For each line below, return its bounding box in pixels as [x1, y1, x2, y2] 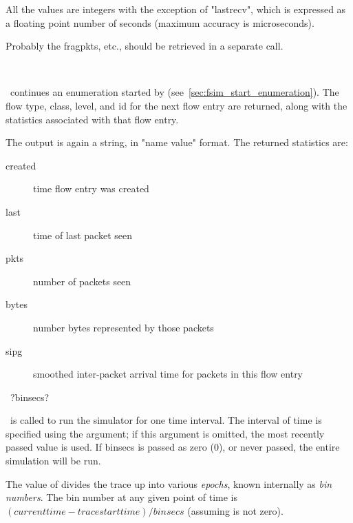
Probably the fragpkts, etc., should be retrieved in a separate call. [6, 39, 284, 53]
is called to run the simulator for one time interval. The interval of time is [10, 413, 322, 427]
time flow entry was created [33, 181, 149, 196]
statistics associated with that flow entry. [6, 112, 179, 126]
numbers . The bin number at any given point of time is [6, 490, 237, 504]
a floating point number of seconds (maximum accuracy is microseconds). [6, 15, 314, 30]
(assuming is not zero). [187, 503, 284, 517]
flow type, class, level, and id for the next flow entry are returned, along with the [6, 98, 347, 112]
